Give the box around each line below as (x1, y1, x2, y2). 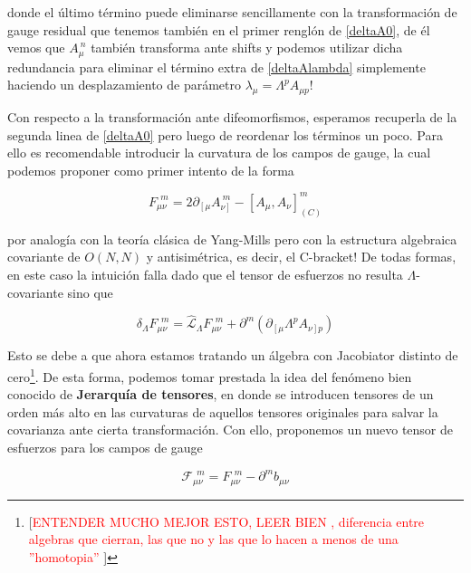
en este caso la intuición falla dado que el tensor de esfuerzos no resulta (7, 264, 403, 283)
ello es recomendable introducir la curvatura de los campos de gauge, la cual (7, 143, 431, 162)
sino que (67, 282, 113, 301)
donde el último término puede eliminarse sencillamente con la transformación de (7, 3, 457, 21)
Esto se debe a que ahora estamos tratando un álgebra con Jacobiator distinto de (7, 346, 458, 365)
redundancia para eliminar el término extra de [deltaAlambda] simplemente (7, 57, 426, 76)
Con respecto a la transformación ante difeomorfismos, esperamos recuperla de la (7, 108, 457, 127)
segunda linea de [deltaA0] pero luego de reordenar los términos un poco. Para (7, 125, 443, 144)
